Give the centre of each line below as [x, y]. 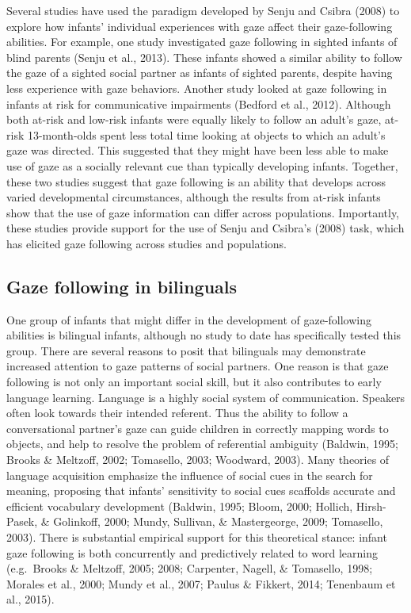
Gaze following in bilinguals [122, 286]
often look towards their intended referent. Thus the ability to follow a [177, 413]
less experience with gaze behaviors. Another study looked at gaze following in [197, 88]
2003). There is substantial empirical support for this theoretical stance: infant [197, 537]
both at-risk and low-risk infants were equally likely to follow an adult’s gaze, [194, 119]
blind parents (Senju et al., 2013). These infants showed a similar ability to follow [204, 57]
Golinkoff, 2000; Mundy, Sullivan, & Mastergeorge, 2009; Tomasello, [218, 521]
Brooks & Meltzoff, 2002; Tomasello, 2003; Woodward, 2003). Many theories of [198, 460]
